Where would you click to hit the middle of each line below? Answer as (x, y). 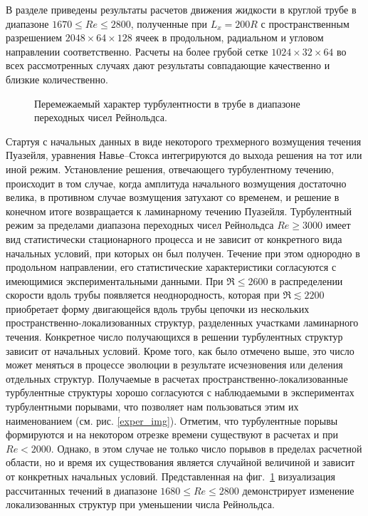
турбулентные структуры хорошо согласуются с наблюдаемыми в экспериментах (180, 392)
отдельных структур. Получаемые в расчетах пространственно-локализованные (177, 378)
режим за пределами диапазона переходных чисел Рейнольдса (140, 225)
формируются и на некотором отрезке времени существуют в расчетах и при (172, 434)
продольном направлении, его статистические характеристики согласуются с (171, 267)
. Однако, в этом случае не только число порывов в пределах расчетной (206, 448)
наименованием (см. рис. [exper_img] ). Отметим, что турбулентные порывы (172, 420)
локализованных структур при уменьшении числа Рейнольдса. (140, 504)
